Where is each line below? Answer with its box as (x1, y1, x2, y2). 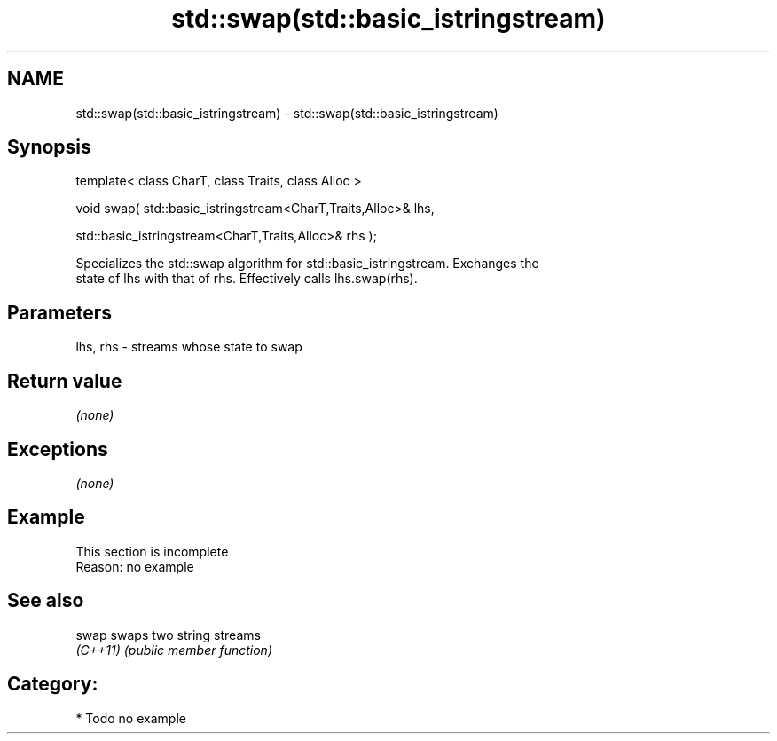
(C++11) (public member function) (75, 642, 272, 658)
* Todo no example (75, 710, 186, 726)
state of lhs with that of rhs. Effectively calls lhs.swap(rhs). (75, 271, 418, 287)
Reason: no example (75, 558, 194, 574)
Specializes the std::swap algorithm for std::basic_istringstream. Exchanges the (75, 256, 539, 272)
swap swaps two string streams (75, 627, 261, 642)
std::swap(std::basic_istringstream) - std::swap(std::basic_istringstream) (75, 105, 498, 121)
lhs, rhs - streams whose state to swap (75, 339, 302, 355)
